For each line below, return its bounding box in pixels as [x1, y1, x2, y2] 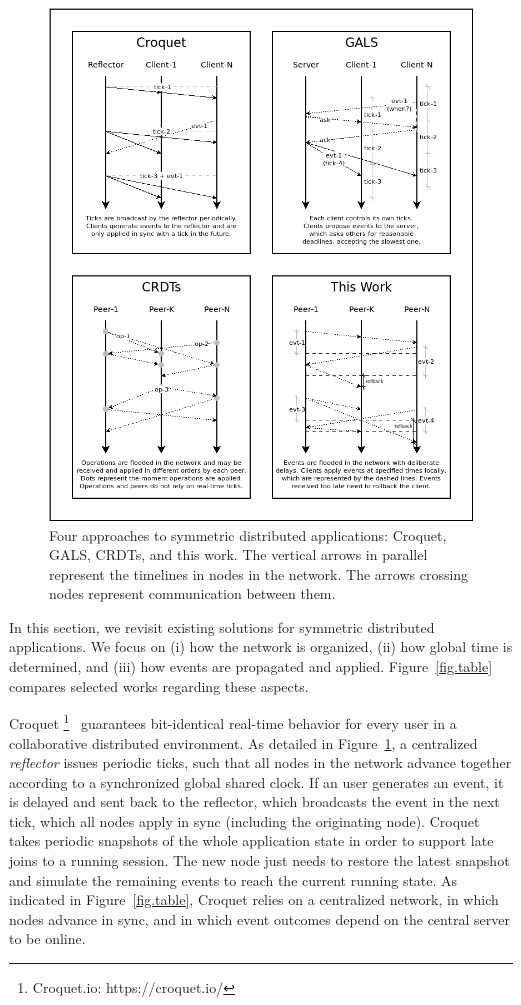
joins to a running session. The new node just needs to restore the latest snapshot [9, 850, 510, 871]
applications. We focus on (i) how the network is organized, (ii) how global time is [9, 636, 513, 657]
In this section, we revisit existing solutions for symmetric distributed [9, 616, 435, 637]
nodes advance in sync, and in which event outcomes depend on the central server [9, 908, 510, 929]
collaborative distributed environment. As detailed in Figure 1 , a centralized [9, 732, 478, 753]
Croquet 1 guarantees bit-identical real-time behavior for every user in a [9, 710, 457, 733]
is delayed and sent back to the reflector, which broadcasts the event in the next [9, 791, 500, 812]
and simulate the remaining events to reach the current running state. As [9, 869, 458, 890]
